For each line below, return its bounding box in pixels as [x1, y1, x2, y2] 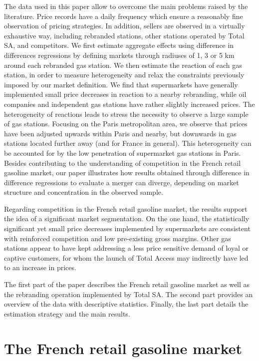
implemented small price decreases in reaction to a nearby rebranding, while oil [4, 89, 247, 99]
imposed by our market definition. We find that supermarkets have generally [4, 79, 238, 89]
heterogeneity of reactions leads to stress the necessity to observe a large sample [4, 108, 249, 119]
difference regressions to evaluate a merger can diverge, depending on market [4, 177, 239, 187]
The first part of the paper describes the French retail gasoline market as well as [4, 279, 250, 290]
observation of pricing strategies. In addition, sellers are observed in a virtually [4, 20, 245, 31]
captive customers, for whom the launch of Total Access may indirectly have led [4, 252, 249, 263]
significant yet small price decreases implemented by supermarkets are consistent [4, 223, 251, 234]
